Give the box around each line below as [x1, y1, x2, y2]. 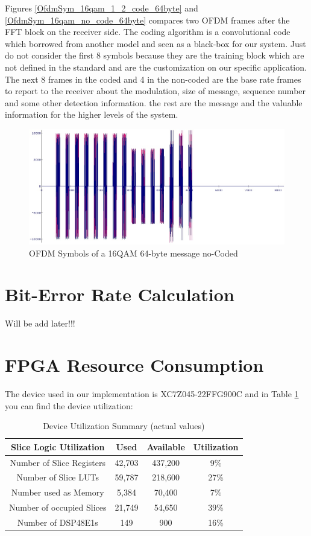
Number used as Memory [11, 486, 104, 499]
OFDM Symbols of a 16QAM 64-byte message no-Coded [29, 246, 238, 259]
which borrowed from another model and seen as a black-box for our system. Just [5, 37, 306, 49]
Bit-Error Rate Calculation [5, 282, 234, 307]
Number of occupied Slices [9, 501, 107, 514]
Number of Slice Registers [10, 456, 105, 468]
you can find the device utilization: [5, 399, 133, 412]
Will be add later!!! [5, 317, 75, 330]
